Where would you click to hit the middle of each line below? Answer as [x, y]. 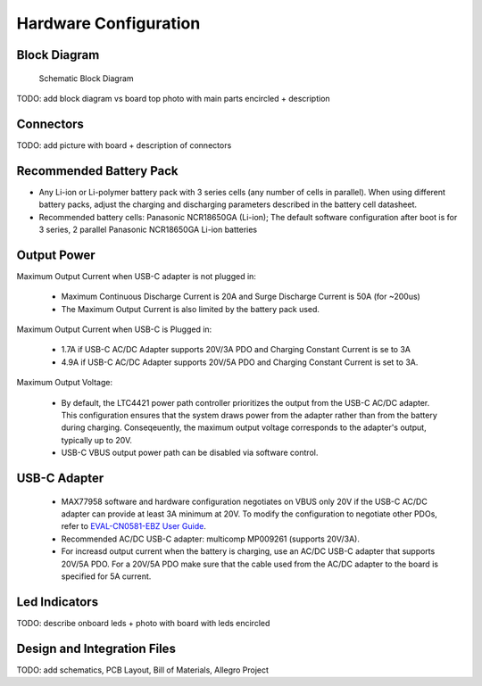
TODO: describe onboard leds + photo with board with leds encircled [143, 623]
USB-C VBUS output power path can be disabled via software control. [190, 453]
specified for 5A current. [106, 576]
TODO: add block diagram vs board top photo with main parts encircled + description [173, 98]
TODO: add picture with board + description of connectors [124, 145]
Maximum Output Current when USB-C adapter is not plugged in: [136, 276]
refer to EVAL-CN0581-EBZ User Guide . [134, 526]
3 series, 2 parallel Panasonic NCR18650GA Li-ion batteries [148, 229]
